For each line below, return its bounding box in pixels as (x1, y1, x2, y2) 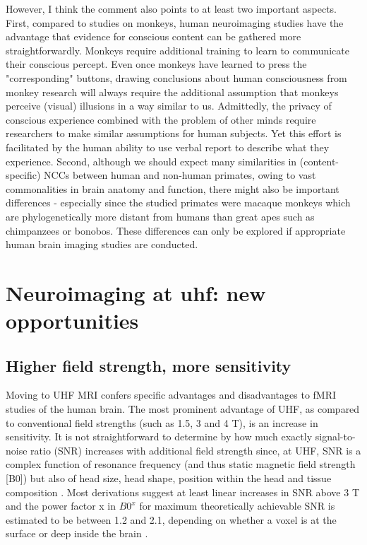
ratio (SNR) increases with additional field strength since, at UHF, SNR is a (30, 443, 361, 457)
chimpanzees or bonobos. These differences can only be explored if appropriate (6, 223, 346, 238)
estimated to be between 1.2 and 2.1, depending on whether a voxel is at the (6, 512, 337, 527)
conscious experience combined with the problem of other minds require (6, 112, 316, 127)
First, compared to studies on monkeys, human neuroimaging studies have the (6, 15, 344, 30)
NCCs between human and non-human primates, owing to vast (44, 168, 316, 182)
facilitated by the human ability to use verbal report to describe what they (6, 139, 330, 154)
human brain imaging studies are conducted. (6, 237, 198, 252)
